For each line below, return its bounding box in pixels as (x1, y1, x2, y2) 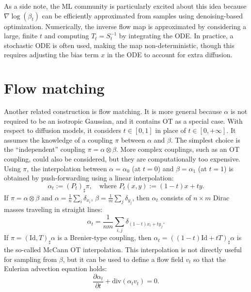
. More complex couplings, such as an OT (116, 144, 240, 154)
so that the (193, 254, 226, 264)
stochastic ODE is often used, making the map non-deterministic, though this (4, 40, 235, 50)
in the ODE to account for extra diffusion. (107, 49, 233, 60)
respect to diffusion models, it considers (4, 125, 121, 135)
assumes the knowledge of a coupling (4, 134, 113, 145)
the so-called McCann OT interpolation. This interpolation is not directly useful (4, 244, 242, 255)
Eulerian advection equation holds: (4, 263, 107, 274)
